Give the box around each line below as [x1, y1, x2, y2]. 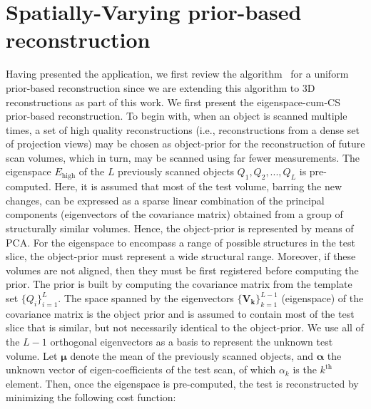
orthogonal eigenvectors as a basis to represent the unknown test [50, 334, 333, 348]
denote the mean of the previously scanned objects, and [70, 348, 314, 363]
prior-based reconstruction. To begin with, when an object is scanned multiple [6, 108, 347, 123]
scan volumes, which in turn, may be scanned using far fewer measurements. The [6, 150, 360, 165]
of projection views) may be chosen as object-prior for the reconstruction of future [6, 136, 365, 151]
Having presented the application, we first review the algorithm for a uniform [6, 66, 349, 81]
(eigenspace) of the [281, 291, 364, 306]
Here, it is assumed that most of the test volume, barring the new [54, 179, 342, 194]
